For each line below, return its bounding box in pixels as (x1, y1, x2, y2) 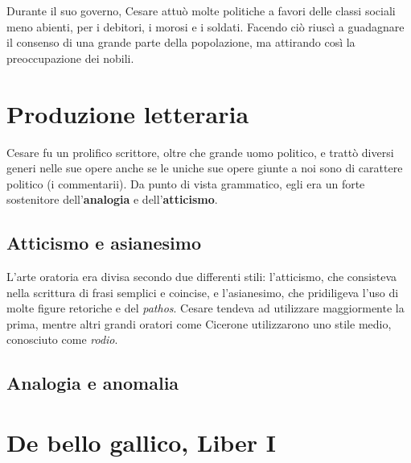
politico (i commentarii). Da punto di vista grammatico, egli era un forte (6, 175, 365, 192)
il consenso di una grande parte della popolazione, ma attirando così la (6, 34, 356, 51)
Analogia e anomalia (6, 370, 179, 395)
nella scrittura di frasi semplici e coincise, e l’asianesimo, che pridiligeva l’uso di (6, 283, 399, 300)
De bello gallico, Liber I (6, 426, 277, 459)
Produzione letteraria (6, 97, 249, 130)
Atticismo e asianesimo (6, 230, 201, 255)
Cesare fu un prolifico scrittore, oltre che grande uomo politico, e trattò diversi (6, 143, 394, 160)
